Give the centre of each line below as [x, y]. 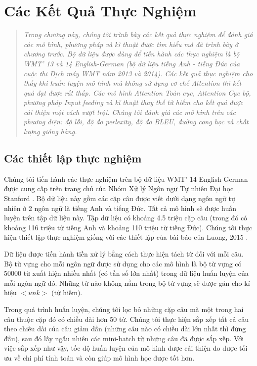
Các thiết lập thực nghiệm [73, 158]
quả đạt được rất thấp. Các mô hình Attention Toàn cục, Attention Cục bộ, [137, 92]
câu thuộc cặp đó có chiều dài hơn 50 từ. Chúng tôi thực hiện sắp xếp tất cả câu [127, 319]
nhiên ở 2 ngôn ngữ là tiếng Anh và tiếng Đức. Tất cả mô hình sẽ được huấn [120, 208]
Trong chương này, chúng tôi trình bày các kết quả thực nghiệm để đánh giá [138, 34]
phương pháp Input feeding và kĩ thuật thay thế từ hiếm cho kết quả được [133, 102]
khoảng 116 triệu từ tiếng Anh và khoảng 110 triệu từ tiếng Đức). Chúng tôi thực [128, 227]
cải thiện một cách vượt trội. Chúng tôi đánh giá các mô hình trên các [129, 112]
